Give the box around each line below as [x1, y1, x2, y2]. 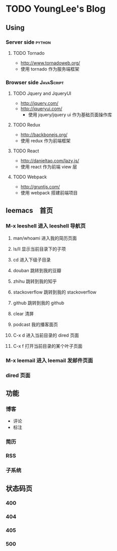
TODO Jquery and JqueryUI [13, 90, 72, 96]
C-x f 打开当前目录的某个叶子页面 [13, 343, 83, 349]
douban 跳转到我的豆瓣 [13, 267, 62, 273]
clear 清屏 [13, 310, 34, 316]
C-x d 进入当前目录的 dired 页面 [13, 332, 79, 338]
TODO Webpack [13, 174, 47, 180]
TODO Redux [13, 122, 41, 128]
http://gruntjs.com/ [20, 184, 60, 190]
